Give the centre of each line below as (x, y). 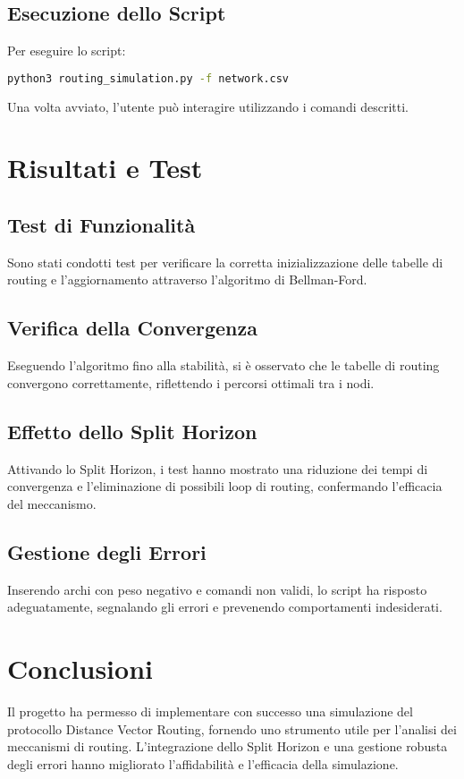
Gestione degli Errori (107, 551)
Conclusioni (80, 668)
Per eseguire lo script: (67, 51)
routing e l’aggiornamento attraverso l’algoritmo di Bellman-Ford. (187, 279)
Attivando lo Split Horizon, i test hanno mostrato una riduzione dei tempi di (218, 468)
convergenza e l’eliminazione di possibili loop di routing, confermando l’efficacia (225, 486)
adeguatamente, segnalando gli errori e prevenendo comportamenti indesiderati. (225, 607)
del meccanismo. (52, 503)
